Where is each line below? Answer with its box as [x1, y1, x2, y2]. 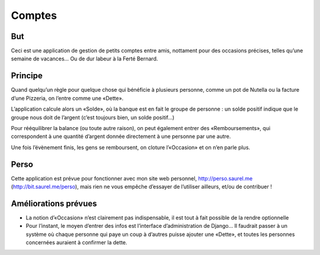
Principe [11, 71, 43, 81]
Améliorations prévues [11, 198, 97, 208]
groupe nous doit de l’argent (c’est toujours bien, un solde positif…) [11, 114, 175, 121]
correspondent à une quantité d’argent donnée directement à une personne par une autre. [11, 133, 231, 140]
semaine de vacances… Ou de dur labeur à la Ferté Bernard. [11, 55, 158, 62]
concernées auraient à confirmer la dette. [25, 239, 127, 246]
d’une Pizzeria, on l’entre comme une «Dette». [11, 95, 124, 102]
